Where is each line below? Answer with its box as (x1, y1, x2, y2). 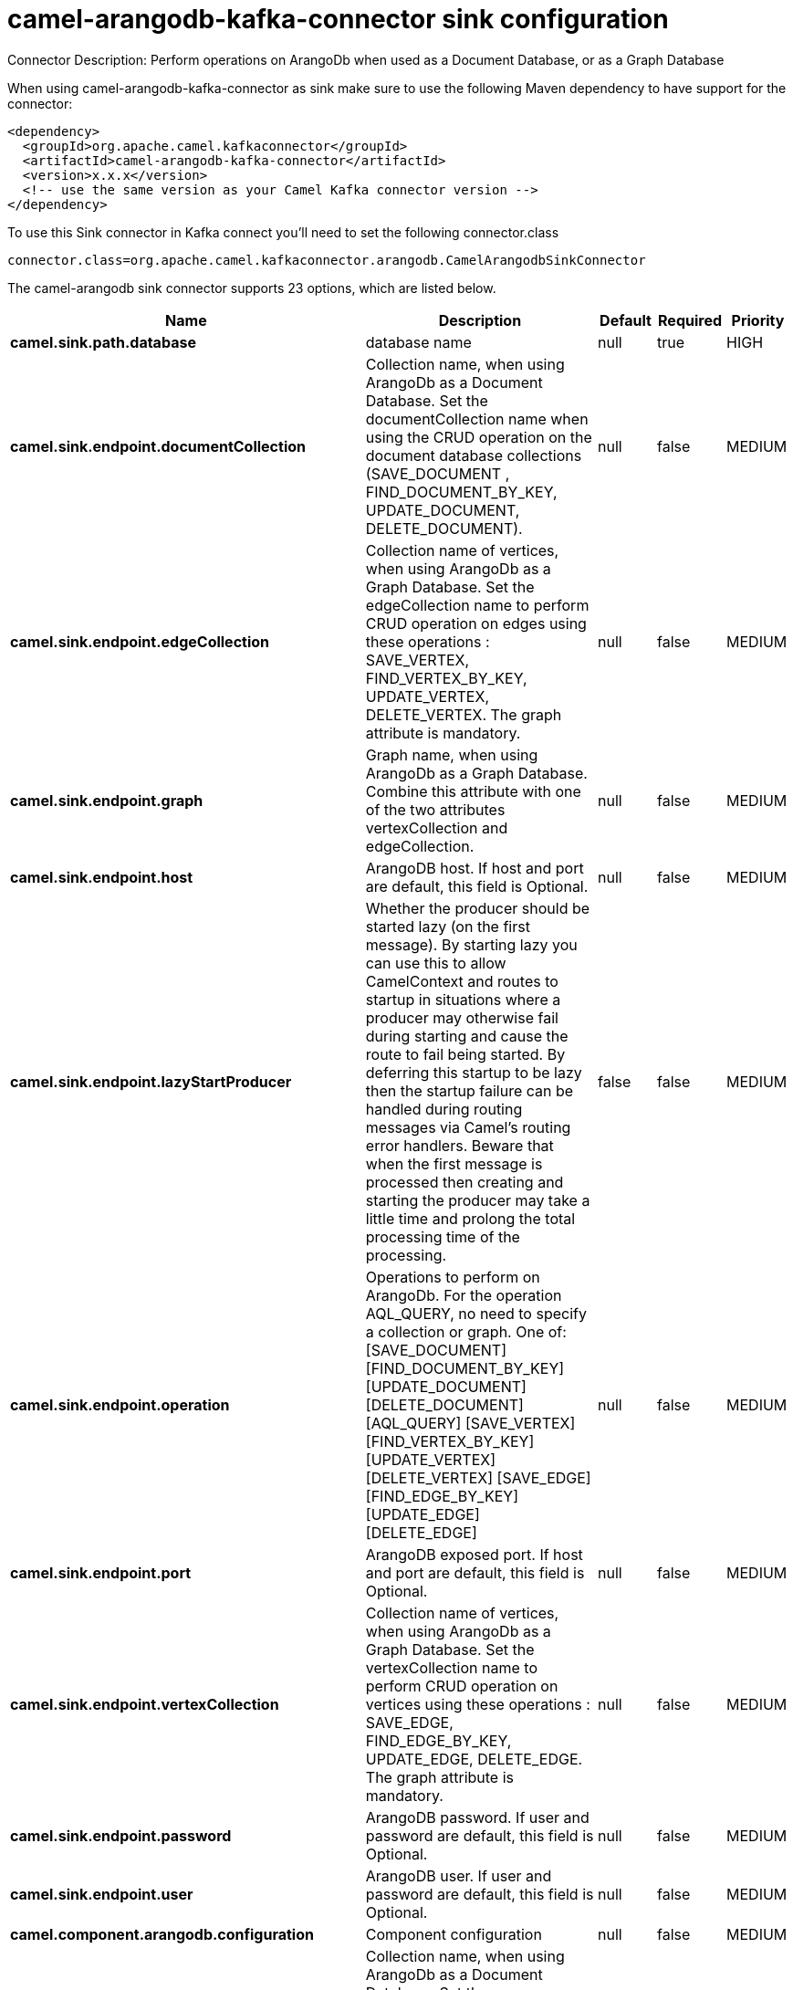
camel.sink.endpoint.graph (10, 791, 203, 810)
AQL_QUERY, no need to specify (365, 1304, 587, 1323)
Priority (731, 310, 785, 330)
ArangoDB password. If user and (365, 1807, 590, 1827)
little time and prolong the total (365, 1209, 576, 1228)
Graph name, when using (365, 745, 538, 764)
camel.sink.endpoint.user (10, 1884, 193, 1903)
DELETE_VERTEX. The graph (365, 705, 562, 724)
